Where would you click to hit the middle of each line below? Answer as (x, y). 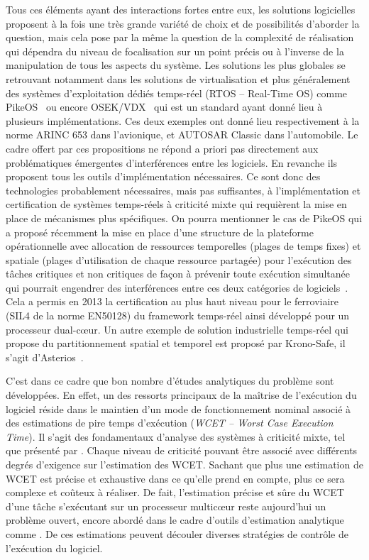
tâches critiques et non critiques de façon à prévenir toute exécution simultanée (178, 274)
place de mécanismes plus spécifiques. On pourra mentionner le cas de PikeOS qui (184, 218)
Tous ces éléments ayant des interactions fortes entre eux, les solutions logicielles (181, 9)
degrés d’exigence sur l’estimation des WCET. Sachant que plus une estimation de (184, 464)
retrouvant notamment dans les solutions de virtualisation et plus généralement (178, 78)
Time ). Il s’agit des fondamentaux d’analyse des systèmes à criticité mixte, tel (176, 436)
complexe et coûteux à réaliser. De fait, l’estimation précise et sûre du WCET (175, 492)
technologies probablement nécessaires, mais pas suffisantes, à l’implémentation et (183, 190)
